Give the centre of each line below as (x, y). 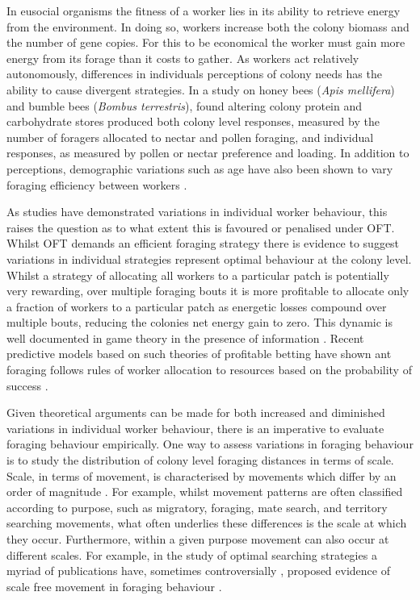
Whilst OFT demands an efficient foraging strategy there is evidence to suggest (203, 243)
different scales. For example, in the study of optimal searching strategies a (192, 554)
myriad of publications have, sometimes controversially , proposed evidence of (198, 571)
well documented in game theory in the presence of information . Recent (185, 337)
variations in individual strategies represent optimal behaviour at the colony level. (209, 258)
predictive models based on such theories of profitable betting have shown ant (199, 354)
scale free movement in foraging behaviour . (114, 586)
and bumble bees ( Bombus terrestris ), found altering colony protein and (185, 105)
